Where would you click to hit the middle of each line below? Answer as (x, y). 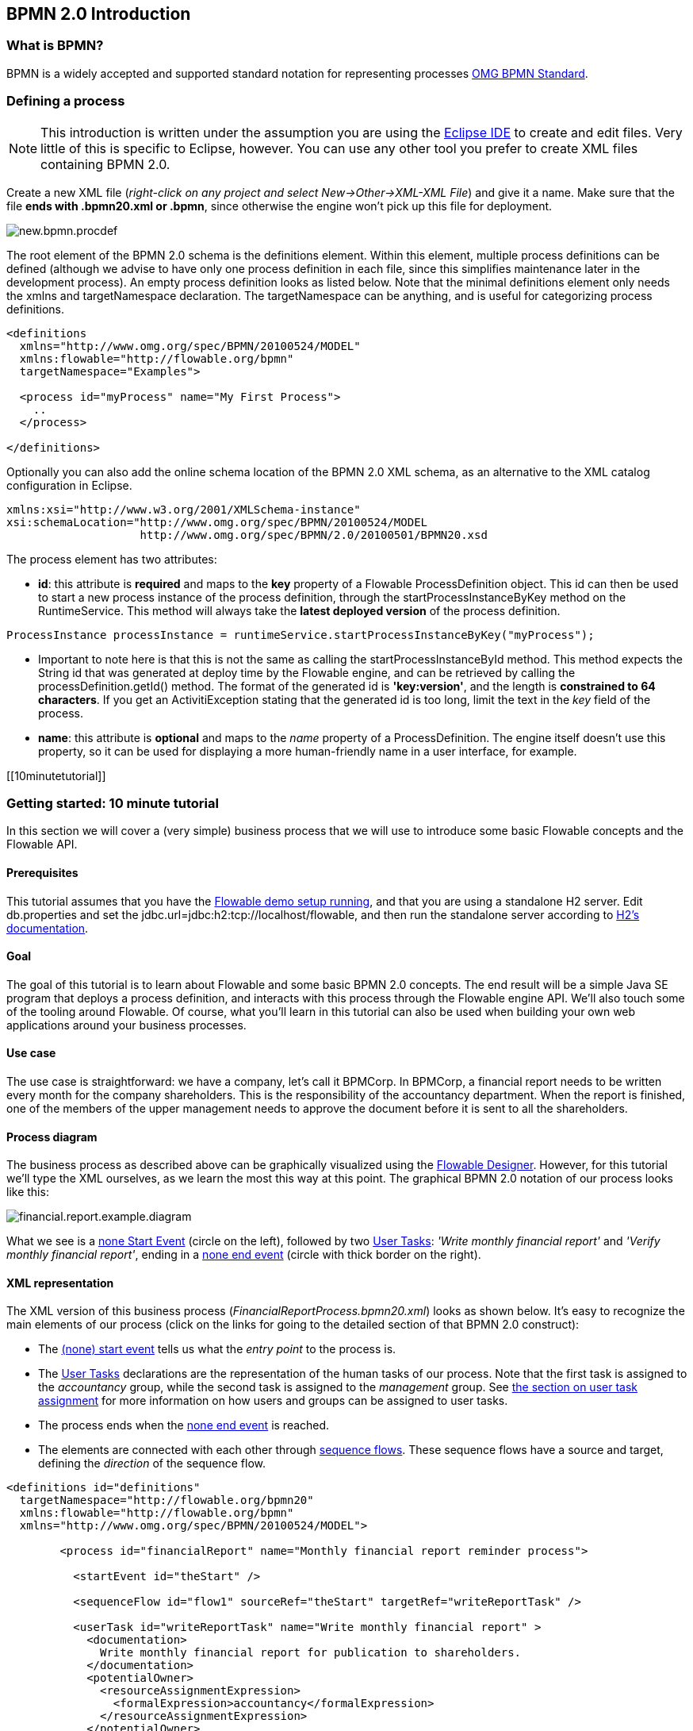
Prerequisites (42, 872)
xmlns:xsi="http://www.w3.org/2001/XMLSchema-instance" (184, 509)
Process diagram (52, 1137)
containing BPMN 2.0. (105, 164)
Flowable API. (42, 844)
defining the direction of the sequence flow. (152, 1464)
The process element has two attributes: (112, 559)
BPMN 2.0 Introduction (99, 14)
